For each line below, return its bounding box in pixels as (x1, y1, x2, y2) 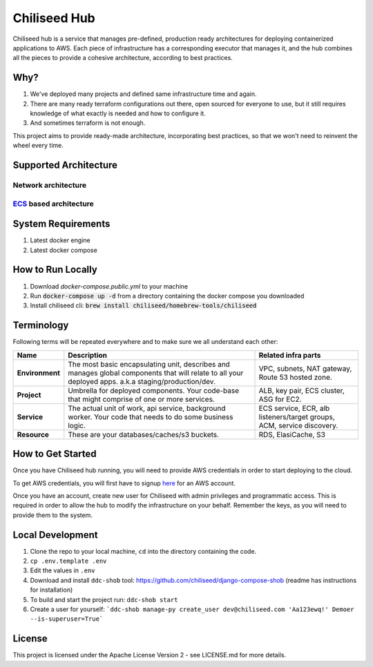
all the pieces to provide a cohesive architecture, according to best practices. (12, 54, 233, 62)
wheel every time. (12, 142, 64, 150)
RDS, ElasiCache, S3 (258, 429, 326, 439)
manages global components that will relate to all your (68, 368, 244, 378)
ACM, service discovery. (258, 420, 338, 430)
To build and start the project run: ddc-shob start (30, 595, 178, 603)
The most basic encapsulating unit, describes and (68, 359, 231, 369)
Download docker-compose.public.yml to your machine (30, 282, 189, 290)
